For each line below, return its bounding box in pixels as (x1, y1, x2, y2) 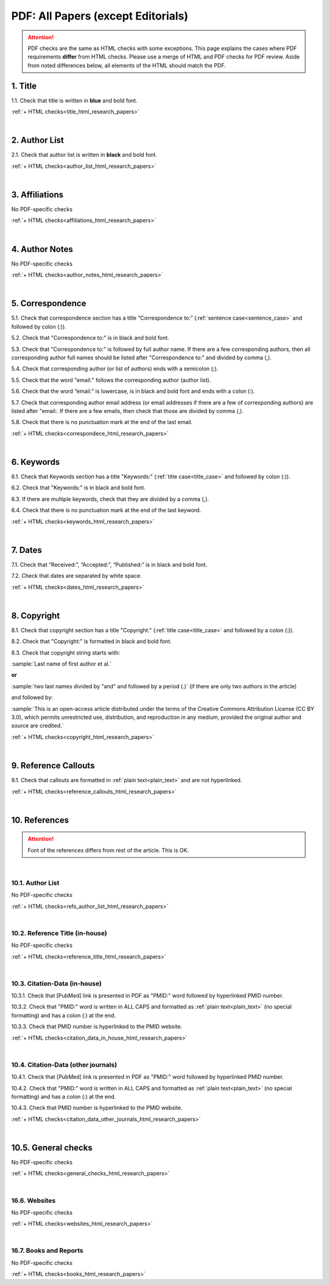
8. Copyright (11, 610, 60, 621)
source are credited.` (11, 722, 64, 729)
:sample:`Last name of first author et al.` (11, 660, 112, 668)
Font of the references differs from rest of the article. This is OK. (27, 846, 189, 854)
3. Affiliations (11, 189, 64, 200)
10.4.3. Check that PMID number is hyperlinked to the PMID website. (11, 1104, 183, 1112)
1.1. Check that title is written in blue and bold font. (11, 96, 138, 104)
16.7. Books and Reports (11, 1247, 83, 1255)
